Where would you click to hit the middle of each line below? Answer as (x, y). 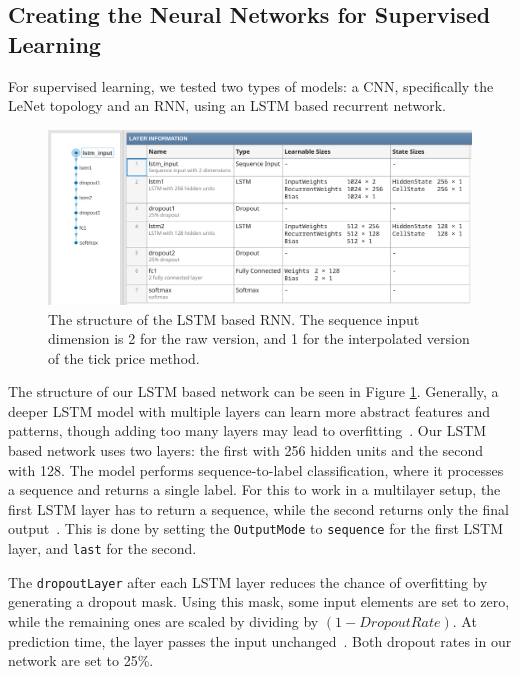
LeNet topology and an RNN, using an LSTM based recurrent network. (227, 105)
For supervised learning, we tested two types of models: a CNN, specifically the (251, 85)
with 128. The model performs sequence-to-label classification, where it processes (256, 469)
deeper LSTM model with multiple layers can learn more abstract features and (249, 410)
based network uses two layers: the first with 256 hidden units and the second (246, 450)
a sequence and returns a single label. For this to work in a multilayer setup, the (254, 489)
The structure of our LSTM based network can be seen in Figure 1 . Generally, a (253, 391)
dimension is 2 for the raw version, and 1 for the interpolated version (259, 338)
